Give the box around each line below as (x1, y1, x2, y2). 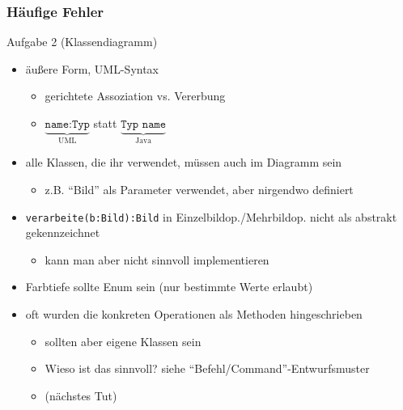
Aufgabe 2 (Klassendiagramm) (6, 33, 158, 50)
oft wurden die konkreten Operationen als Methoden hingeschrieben (25, 306, 363, 323)
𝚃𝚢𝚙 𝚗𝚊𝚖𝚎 (121, 119, 167, 130)
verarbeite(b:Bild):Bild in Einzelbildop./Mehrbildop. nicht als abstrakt (25, 208, 397, 225)
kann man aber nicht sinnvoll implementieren (45, 251, 269, 268)
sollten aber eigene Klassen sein (45, 332, 201, 349)
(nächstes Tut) (45, 387, 117, 404)
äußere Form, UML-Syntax (25, 60, 159, 77)
